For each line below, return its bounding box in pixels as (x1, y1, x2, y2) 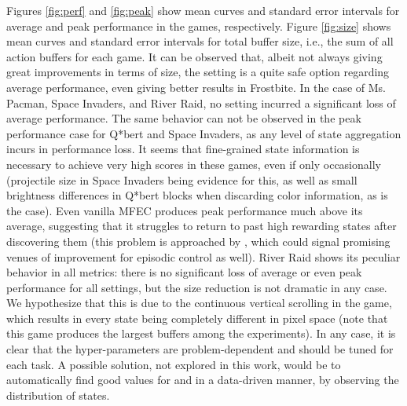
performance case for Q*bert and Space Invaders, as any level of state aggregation (6, 125, 401, 141)
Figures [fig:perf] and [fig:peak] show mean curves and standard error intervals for (6, 2, 400, 18)
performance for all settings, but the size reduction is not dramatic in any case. (6, 279, 387, 295)
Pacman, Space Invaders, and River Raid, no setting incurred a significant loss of (6, 94, 396, 111)
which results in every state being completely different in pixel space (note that (6, 309, 388, 326)
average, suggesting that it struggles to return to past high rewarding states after (6, 218, 397, 234)
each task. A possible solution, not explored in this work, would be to (6, 356, 341, 372)
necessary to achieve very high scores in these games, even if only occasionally (6, 155, 381, 172)
